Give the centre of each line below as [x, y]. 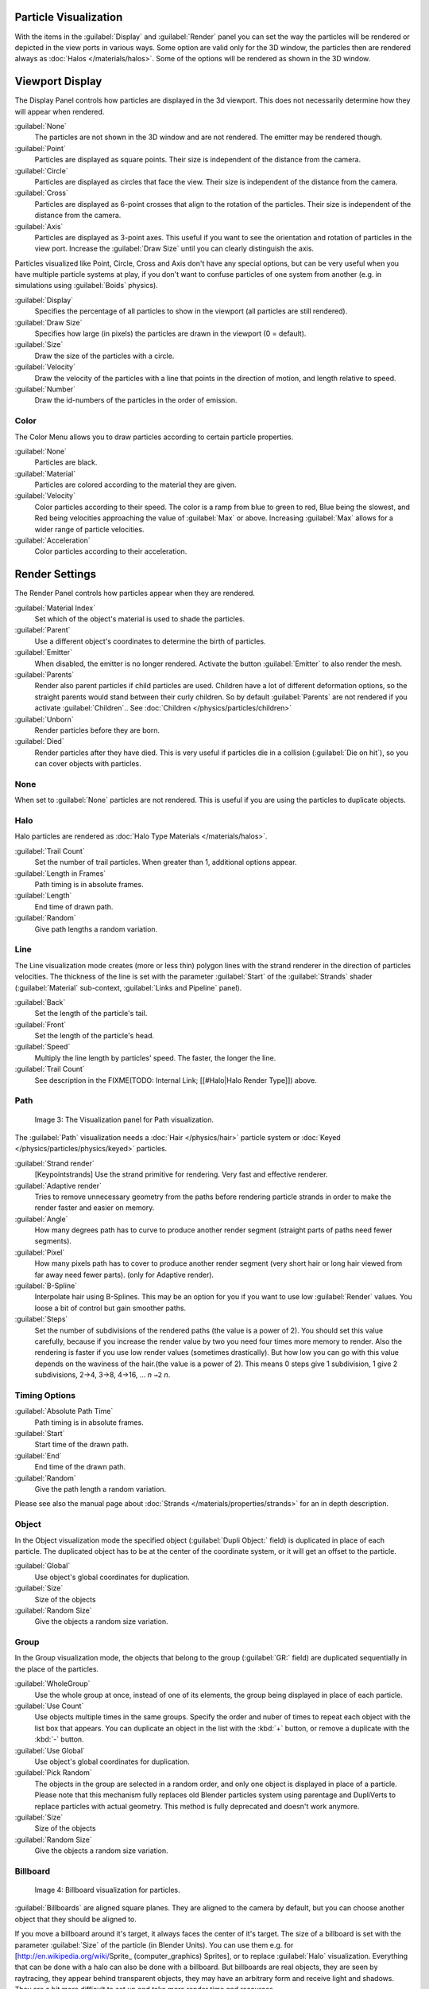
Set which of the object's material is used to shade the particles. [140, 619]
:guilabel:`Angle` [41, 1219]
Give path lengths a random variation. [96, 929]
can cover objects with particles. [88, 764]
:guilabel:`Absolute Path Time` [64, 1411]
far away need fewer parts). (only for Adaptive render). [124, 1275]
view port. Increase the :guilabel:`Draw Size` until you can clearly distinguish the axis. [174, 249]
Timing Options [45, 1395]
